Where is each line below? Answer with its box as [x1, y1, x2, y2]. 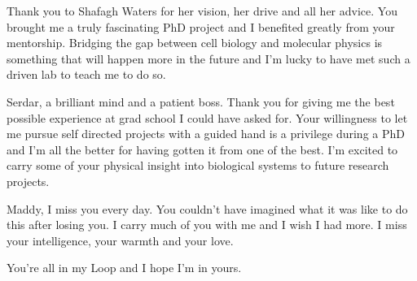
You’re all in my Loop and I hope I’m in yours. [7, 259, 242, 276]
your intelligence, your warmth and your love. [7, 231, 234, 249]
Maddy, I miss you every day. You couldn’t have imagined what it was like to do [7, 200, 408, 217]
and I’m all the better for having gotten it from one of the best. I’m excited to [7, 140, 398, 158]
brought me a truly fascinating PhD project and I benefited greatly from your [7, 18, 395, 35]
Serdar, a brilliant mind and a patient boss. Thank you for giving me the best [7, 93, 395, 110]
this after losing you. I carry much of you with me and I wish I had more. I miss [7, 216, 407, 233]
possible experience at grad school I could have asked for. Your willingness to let [7, 109, 408, 126]
